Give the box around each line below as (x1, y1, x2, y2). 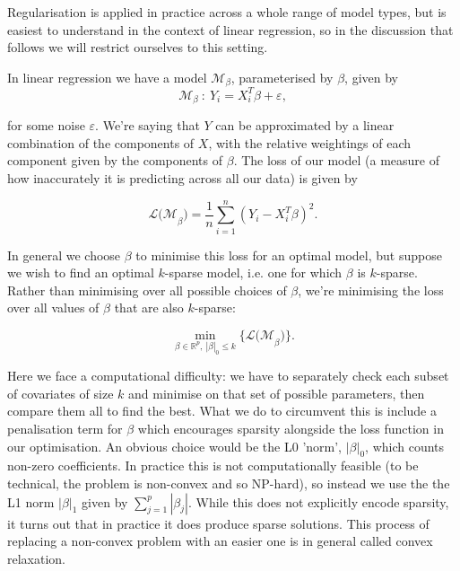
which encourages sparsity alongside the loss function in (137, 419, 444, 438)
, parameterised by (230, 67, 334, 86)
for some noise (7, 116, 85, 135)
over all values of (7, 298, 100, 317)
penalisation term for (7, 419, 123, 438)
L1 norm (7, 492, 55, 511)
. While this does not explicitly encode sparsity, (187, 492, 449, 511)
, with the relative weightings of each (208, 133, 412, 152)
